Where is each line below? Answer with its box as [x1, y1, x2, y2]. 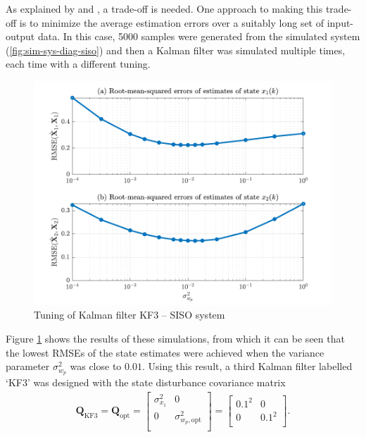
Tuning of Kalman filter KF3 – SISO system [34, 307, 225, 322]
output [6, 29, 35, 44]
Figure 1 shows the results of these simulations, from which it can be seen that [6, 331, 345, 345]
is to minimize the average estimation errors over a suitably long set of [19, 15, 324, 30]
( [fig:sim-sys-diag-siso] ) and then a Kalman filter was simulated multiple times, [6, 42, 346, 57]
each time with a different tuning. [6, 56, 151, 71]
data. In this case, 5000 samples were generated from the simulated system [37, 29, 360, 44]
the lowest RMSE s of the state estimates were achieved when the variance [6, 345, 324, 359]
